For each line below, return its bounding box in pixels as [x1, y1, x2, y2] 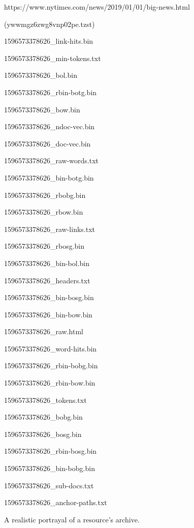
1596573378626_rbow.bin [4, 207, 83, 217]
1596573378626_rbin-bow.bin [4, 377, 95, 388]
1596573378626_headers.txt [4, 275, 90, 285]
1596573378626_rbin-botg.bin [4, 86, 97, 97]
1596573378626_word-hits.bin [4, 343, 97, 354]
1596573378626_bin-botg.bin [4, 172, 94, 183]
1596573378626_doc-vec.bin [4, 138, 91, 149]
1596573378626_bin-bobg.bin [4, 463, 95, 474]
